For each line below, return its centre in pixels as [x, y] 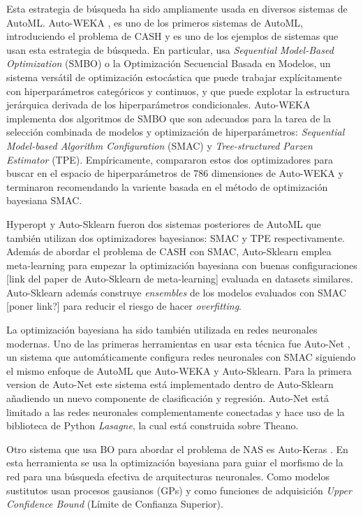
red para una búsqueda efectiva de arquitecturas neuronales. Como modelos [168, 476]
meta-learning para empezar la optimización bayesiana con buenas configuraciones [182, 265]
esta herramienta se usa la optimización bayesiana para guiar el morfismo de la [175, 463]
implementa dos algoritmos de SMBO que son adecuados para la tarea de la [169, 118]
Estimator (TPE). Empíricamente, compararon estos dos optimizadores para [170, 159]
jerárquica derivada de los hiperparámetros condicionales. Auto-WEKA [158, 105]
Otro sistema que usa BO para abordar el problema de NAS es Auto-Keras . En [177, 449]
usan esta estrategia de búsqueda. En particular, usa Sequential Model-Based [170, 49]
